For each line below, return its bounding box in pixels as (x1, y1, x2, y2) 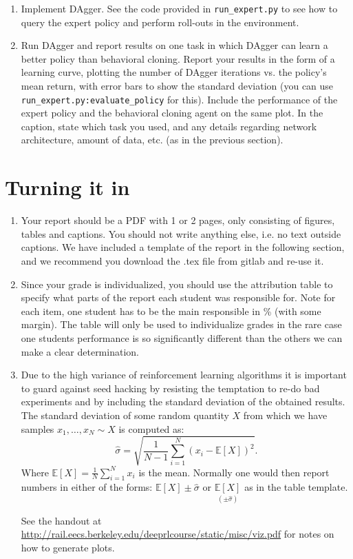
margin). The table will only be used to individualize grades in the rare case (21, 317, 342, 332)
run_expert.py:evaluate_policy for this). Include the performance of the (21, 92, 338, 106)
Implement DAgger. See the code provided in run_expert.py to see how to (21, 1, 338, 15)
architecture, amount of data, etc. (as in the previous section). (21, 132, 284, 147)
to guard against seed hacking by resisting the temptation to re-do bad (21, 380, 320, 395)
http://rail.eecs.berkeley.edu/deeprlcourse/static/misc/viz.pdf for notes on (21, 527, 334, 541)
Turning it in (5, 173, 130, 201)
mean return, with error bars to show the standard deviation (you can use (21, 79, 334, 93)
